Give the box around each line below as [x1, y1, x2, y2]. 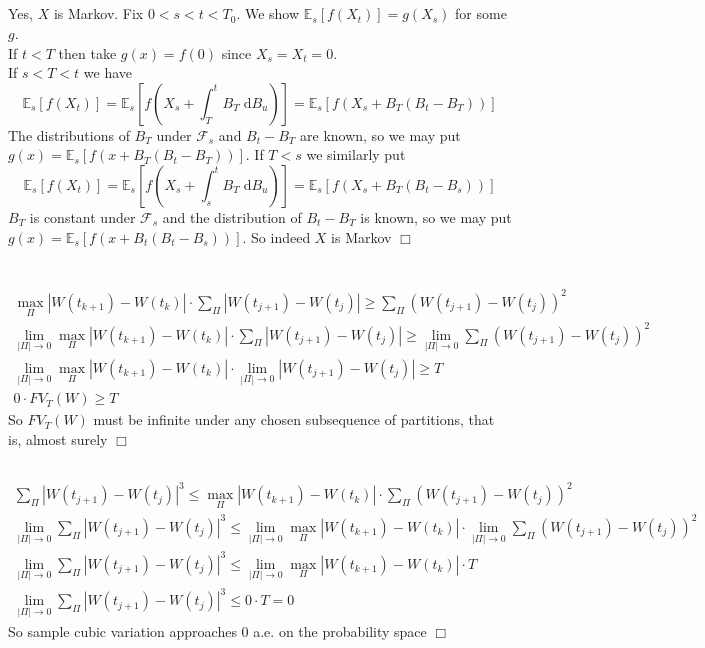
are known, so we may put [300, 124, 461, 145]
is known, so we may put [360, 206, 512, 227]
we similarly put [306, 144, 406, 165]
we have [83, 62, 133, 83]
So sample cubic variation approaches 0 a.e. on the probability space [8, 620, 427, 641]
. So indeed [242, 226, 311, 247]
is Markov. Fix [53, 3, 144, 24]
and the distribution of [162, 206, 302, 227]
